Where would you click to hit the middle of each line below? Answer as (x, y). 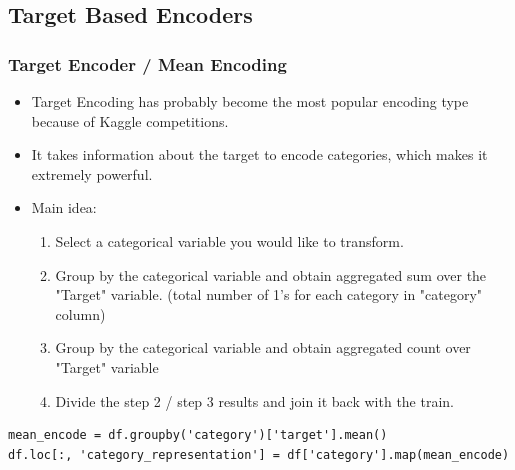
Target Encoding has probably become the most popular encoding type (250, 101)
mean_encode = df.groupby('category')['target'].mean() (198, 435)
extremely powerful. (92, 173)
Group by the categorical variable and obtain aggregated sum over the (271, 274)
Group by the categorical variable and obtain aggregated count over (263, 347)
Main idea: (64, 207)
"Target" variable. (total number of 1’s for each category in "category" (269, 294)
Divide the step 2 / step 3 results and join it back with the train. (255, 400)
